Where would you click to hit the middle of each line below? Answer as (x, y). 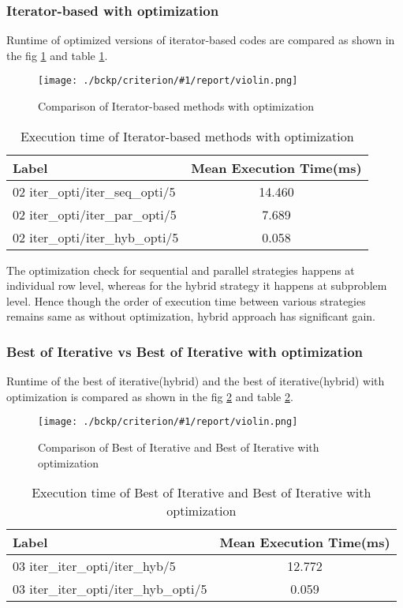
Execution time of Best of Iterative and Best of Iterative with (201, 493)
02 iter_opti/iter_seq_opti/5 (94, 191)
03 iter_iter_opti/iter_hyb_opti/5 (110, 589)
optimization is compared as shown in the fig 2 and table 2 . (150, 396)
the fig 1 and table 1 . (57, 55)
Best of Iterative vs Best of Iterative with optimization (185, 351)
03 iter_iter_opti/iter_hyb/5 (94, 566)
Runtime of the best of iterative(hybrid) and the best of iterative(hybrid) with (196, 381)
